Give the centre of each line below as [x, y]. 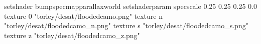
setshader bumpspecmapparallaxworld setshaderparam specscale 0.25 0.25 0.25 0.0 [130, 6]
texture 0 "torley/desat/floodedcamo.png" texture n [83, 16]
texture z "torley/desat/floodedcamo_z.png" [72, 35]
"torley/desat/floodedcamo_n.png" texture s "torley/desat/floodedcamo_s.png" [126, 25]
